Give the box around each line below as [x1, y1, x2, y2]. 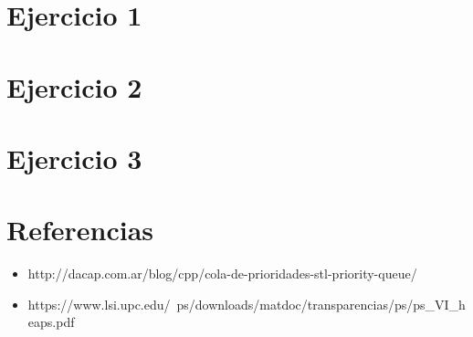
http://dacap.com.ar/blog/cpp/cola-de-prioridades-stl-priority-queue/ [27, 264, 417, 283]
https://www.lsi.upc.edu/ [27, 294, 171, 313]
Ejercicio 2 [6, 68, 142, 105]
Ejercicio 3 [6, 139, 142, 176]
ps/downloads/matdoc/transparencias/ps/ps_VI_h [176, 294, 466, 313]
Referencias [6, 211, 154, 248]
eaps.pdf [27, 312, 75, 332]
